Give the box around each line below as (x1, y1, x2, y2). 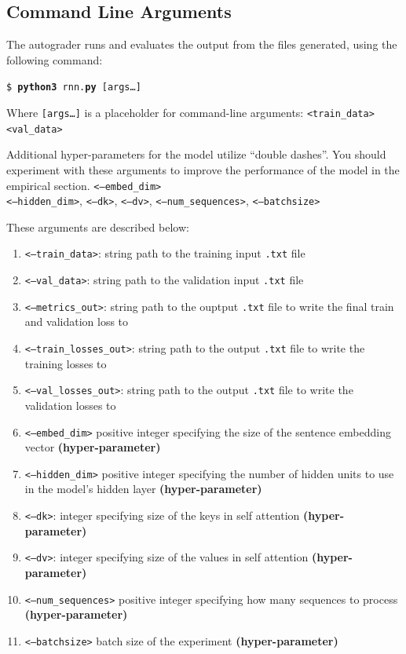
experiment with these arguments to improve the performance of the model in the (6, 161, 400, 177)
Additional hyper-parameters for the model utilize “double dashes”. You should (6, 146, 386, 163)
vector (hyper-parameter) (24, 439, 161, 455)
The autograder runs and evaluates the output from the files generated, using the (6, 36, 397, 53)
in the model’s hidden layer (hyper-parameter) (24, 480, 262, 497)
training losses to (24, 355, 107, 371)
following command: (6, 51, 103, 68)
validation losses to (24, 396, 116, 413)
